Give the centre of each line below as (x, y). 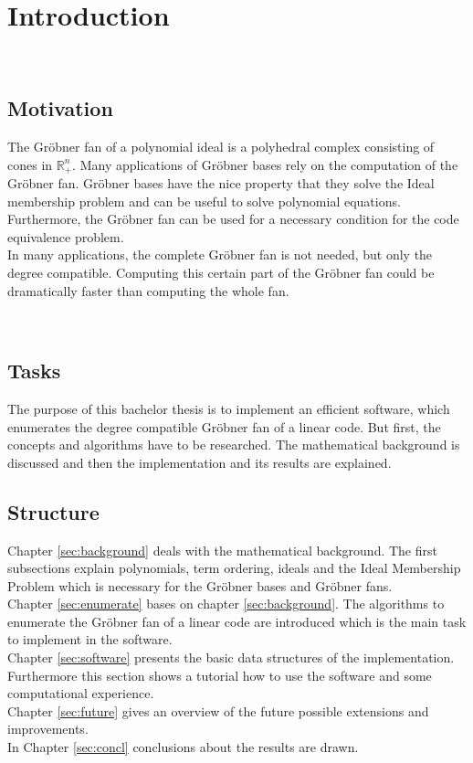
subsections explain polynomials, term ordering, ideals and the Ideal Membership (234, 568)
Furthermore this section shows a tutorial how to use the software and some (220, 675)
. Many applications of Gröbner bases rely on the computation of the (265, 164)
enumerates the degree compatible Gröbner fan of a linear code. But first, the (224, 426)
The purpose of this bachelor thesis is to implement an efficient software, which (229, 408)
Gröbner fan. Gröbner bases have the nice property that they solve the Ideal (221, 182)
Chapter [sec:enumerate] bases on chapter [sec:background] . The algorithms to (226, 604)
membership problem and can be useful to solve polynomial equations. (204, 201)
